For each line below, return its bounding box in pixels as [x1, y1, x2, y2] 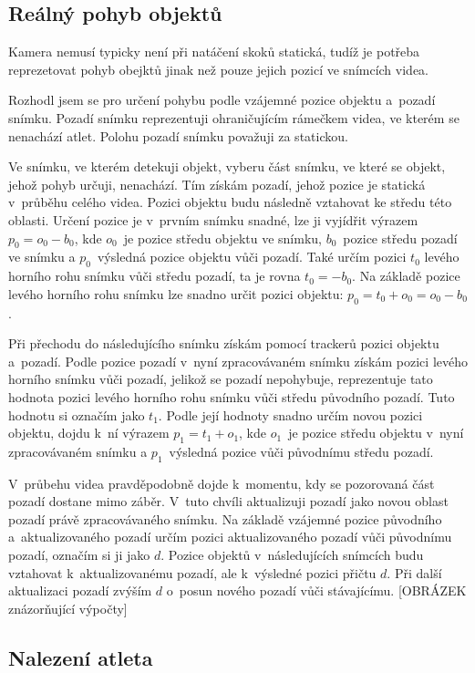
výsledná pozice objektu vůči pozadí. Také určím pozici [97, 247, 407, 266]
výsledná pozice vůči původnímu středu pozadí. [169, 441, 434, 461]
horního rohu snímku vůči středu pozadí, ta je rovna [8, 266, 301, 285]
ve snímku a [8, 247, 76, 266]
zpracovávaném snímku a [8, 441, 148, 461]
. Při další [387, 563, 442, 582]
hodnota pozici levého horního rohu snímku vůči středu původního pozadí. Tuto [8, 387, 455, 406]
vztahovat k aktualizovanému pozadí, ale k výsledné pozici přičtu [8, 563, 377, 582]
